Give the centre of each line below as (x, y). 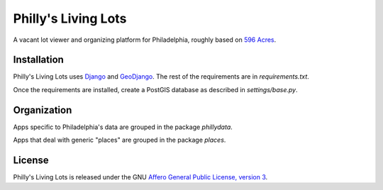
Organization (43, 110)
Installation (38, 60)
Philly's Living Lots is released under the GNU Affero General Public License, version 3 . (140, 177)
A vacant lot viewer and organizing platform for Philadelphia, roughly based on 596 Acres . (145, 40)
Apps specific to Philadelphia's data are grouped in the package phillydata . (123, 127)
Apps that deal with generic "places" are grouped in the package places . (120, 140)
